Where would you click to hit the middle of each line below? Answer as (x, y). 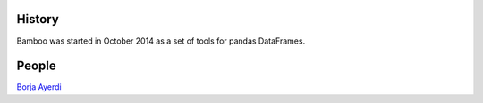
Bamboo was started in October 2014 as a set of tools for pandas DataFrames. (161, 41)
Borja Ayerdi (39, 87)
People (37, 66)
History (38, 19)
